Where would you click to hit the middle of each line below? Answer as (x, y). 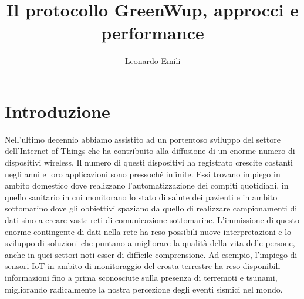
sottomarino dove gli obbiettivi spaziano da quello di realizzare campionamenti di (151, 208)
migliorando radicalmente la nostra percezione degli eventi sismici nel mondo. (144, 289)
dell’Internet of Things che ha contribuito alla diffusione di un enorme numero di (150, 151)
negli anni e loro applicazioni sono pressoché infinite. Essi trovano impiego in (143, 174)
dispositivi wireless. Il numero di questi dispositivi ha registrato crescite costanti (149, 162)
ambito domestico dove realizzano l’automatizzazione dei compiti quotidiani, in (147, 185)
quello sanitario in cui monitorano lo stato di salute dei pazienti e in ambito (141, 196)
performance (153, 33)
